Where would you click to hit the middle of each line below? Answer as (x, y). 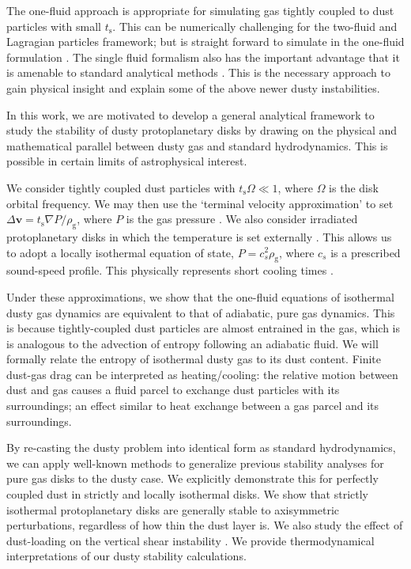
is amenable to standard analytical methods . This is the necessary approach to (198, 72)
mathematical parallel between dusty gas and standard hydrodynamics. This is (197, 145)
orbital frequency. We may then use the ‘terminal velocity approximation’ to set (200, 203)
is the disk (354, 187)
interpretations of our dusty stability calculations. (126, 556)
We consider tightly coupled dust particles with (121, 187)
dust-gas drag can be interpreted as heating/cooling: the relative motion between (202, 374)
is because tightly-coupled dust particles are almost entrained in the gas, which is (204, 328)
